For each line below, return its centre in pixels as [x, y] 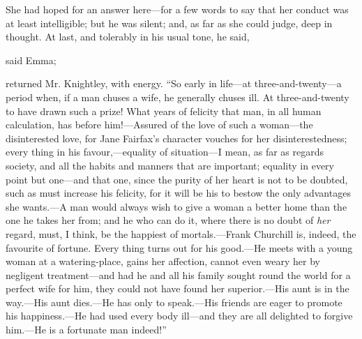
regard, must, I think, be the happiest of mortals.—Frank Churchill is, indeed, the [181, 233]
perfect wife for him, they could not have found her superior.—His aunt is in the [178, 288]
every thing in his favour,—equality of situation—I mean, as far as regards [165, 152]
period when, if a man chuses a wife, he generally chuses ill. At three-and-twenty [178, 97]
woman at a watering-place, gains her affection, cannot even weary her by [163, 261]
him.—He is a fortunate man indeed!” [86, 330]
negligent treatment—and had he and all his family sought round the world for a [178, 274]
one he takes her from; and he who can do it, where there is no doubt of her [168, 220]
